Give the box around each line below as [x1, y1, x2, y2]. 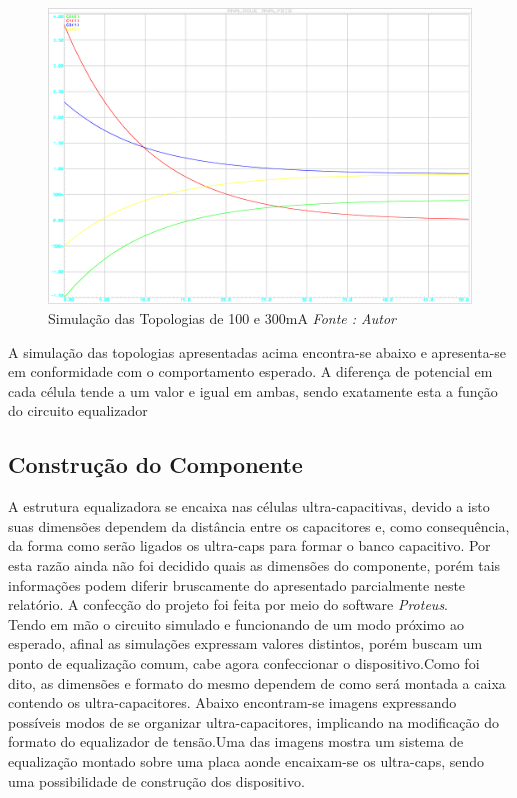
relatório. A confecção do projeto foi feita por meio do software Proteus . [8, 594, 449, 615]
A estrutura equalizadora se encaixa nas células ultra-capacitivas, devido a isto [8, 496, 490, 517]
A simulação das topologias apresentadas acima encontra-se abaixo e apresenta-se [8, 341, 507, 362]
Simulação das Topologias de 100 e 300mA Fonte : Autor [48, 308, 396, 329]
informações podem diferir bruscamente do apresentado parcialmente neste [8, 574, 466, 595]
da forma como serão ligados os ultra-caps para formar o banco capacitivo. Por [8, 535, 491, 556]
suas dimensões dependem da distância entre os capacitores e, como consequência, [8, 515, 510, 536]
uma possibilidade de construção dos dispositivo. [8, 770, 305, 791]
